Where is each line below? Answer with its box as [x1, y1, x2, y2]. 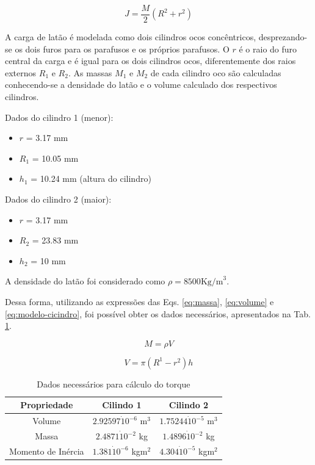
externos [5, 66, 37, 79]
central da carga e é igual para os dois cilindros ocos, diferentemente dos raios [5, 54, 296, 67]
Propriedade [20, 398, 73, 411]
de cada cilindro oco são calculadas [150, 66, 281, 79]
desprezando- [258, 31, 308, 43]
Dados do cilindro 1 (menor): [5, 110, 114, 123]
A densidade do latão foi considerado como [5, 275, 165, 287]
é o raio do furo [239, 42, 297, 55]
